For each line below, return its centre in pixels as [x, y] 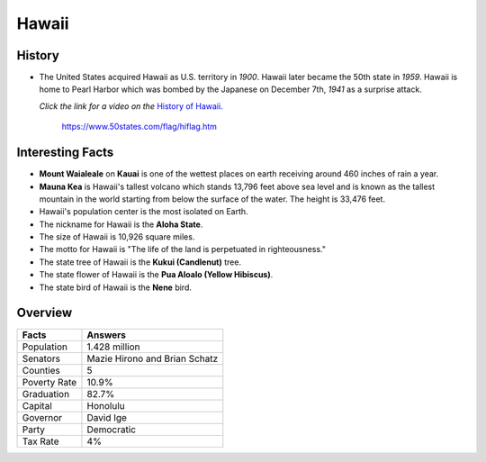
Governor [42, 417]
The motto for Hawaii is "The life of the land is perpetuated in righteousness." [182, 249]
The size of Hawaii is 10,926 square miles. [117, 237]
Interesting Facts [65, 153]
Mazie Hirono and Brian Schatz [153, 358]
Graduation [46, 394]
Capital [37, 405]
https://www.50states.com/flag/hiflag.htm [139, 127]
